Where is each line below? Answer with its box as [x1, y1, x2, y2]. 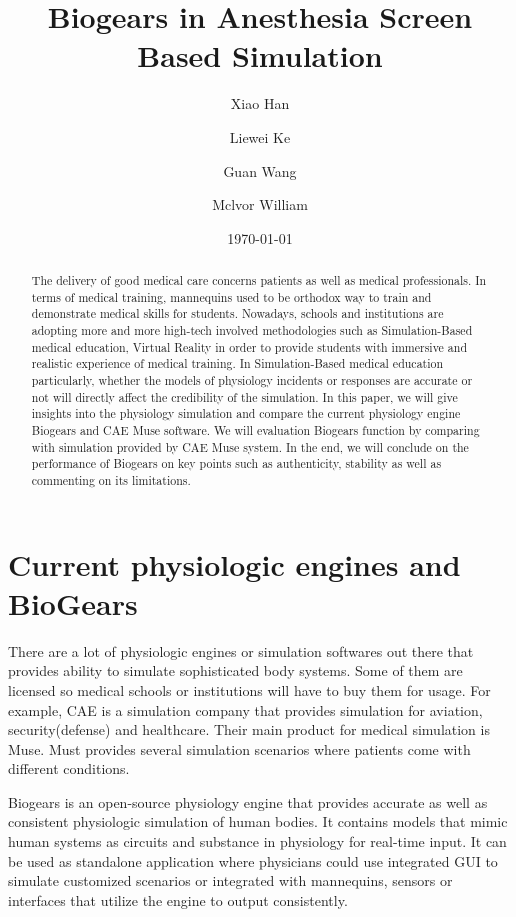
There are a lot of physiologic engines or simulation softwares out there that [8, 640, 474, 661]
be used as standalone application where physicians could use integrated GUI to [8, 850, 498, 871]
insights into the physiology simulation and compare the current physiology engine [31, 405, 461, 422]
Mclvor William [212, 194, 308, 215]
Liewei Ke [229, 126, 291, 147]
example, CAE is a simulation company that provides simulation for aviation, [8, 699, 483, 720]
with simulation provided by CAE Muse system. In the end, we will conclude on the [31, 438, 469, 455]
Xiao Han [230, 93, 290, 114]
